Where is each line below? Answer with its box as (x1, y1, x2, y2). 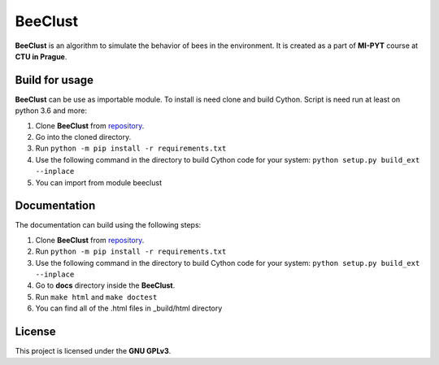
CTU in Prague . (15, 51, 67, 61)
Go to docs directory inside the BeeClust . (35, 280, 176, 290)
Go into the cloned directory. (35, 133, 132, 142)
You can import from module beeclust (35, 177, 163, 187)
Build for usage (15, 73, 93, 87)
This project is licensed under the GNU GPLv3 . (15, 346, 172, 356)
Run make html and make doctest (35, 292, 158, 302)
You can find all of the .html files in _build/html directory (35, 303, 223, 313)
